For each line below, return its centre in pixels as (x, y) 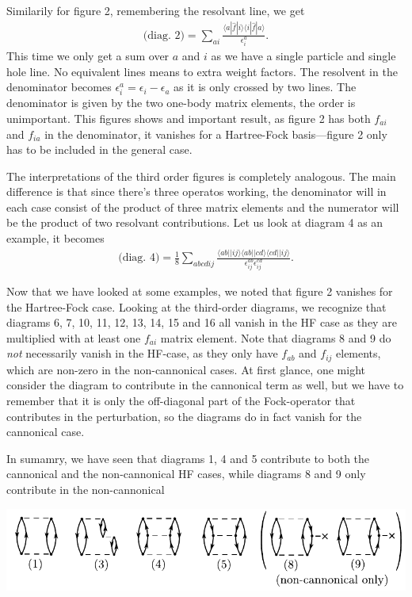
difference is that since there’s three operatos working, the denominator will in (196, 191)
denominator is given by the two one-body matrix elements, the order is (181, 103)
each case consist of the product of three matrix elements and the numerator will (203, 207)
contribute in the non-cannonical (86, 489)
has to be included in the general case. (99, 149)
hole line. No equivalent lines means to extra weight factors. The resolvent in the (202, 71)
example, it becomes (55, 238)
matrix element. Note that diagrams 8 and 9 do (276, 337)
